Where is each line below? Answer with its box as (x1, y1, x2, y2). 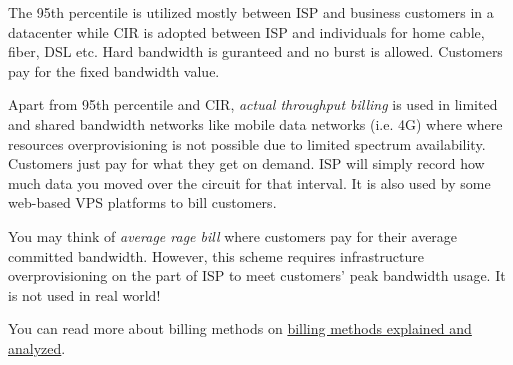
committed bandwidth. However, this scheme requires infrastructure (8, 245, 424, 266)
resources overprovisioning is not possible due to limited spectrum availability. (8, 133, 486, 154)
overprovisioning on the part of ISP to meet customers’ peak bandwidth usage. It (8, 265, 506, 286)
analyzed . (8, 337, 66, 358)
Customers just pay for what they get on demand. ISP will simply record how (8, 153, 485, 174)
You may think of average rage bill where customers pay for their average (8, 225, 458, 246)
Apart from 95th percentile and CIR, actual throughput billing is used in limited (8, 94, 498, 115)
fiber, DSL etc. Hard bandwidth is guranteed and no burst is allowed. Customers (8, 41, 503, 62)
